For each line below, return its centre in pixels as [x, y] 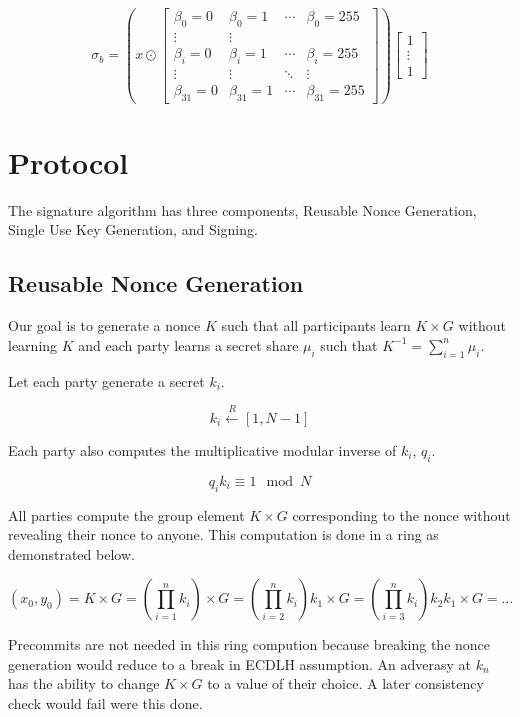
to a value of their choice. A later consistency [345, 683]
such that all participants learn [316, 325]
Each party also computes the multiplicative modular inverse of [202, 449]
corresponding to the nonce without [401, 514]
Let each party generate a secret [106, 380]
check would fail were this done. [105, 703]
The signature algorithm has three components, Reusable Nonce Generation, [242, 209]
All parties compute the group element [126, 514]
